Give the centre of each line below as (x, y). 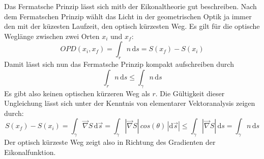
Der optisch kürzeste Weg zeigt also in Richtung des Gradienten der (110, 142)
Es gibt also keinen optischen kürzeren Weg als (77, 93)
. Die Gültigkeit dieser (190, 93)
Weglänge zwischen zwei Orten (52, 36)
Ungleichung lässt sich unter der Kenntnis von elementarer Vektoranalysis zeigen (130, 103)
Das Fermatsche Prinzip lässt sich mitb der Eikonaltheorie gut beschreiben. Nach (130, 6)
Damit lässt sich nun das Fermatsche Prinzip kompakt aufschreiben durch (119, 64)
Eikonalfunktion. (30, 152)
